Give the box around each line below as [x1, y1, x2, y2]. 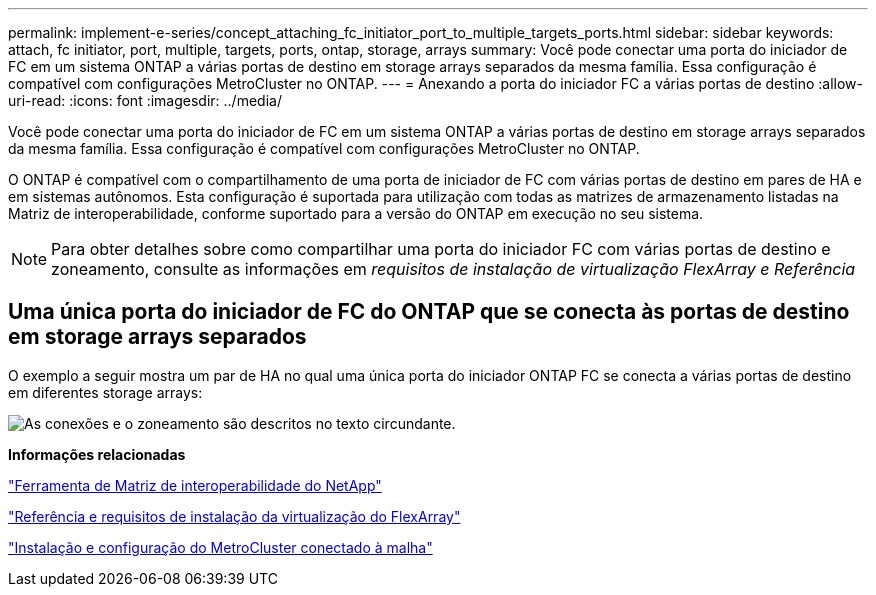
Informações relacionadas [8, 445, 186, 463]
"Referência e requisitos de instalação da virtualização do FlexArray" [8, 507, 461, 525]
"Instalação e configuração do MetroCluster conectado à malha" [8, 538, 433, 556]
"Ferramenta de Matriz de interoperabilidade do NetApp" [8, 476, 382, 494]
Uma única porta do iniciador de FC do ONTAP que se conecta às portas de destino [8, 299, 850, 325]
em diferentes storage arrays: [8, 383, 203, 401]
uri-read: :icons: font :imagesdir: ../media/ [8, 92, 282, 109]
